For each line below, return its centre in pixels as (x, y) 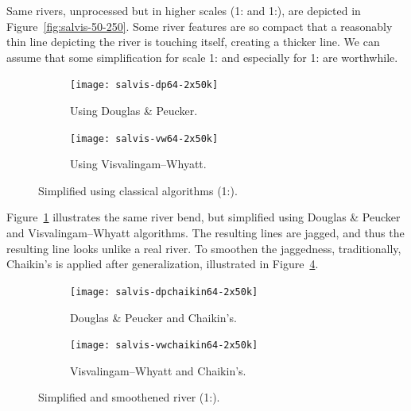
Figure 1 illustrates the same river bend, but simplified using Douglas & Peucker (204, 217)
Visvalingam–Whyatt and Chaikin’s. (158, 370)
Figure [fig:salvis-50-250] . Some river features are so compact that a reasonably (200, 26)
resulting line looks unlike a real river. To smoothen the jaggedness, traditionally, (204, 248)
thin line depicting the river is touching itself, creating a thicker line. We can (193, 42)
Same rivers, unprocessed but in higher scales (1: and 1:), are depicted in (184, 10)
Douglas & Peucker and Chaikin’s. (153, 317)
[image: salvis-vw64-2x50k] (144, 138)
